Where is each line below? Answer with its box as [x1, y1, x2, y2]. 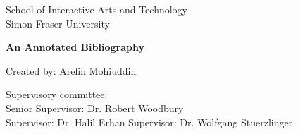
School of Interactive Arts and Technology [6, 2, 187, 16]
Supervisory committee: [6, 87, 108, 102]
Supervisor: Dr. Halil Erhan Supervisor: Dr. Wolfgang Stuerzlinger [6, 114, 293, 129]
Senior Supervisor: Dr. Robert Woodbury [6, 100, 184, 115]
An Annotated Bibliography [6, 39, 144, 54]
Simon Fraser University [6, 16, 110, 30]
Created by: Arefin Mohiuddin [6, 63, 137, 78]
